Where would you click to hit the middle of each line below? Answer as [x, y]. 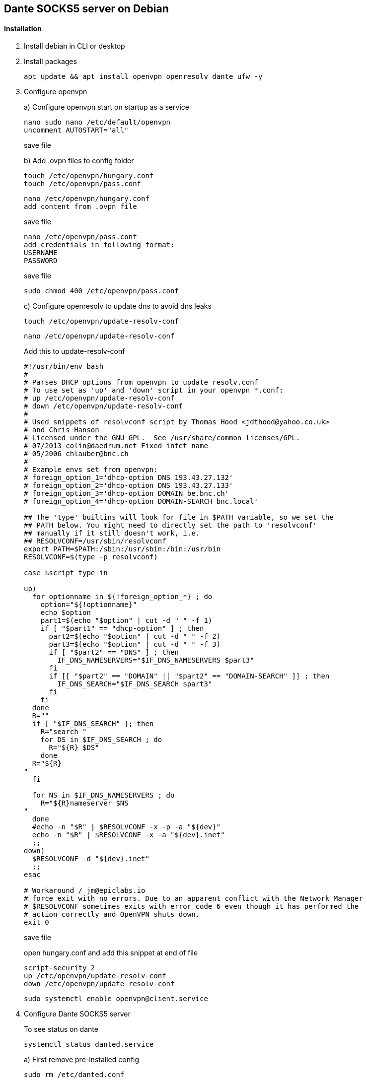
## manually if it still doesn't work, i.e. [112, 533]
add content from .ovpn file [80, 207]
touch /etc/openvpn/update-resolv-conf [101, 321]
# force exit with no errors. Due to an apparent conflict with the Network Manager [193, 899]
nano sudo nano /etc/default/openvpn [97, 122]
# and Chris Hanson [62, 430]
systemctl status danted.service [89, 1045]
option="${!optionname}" [89, 605]
